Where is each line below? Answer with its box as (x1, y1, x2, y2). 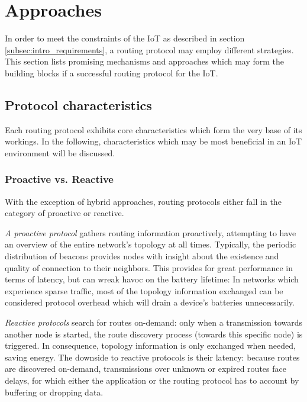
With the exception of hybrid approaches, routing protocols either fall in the (5, 195, 282, 207)
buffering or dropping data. (5, 385, 104, 398)
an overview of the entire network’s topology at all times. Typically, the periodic (5, 238, 296, 250)
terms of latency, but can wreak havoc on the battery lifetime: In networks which (5, 273, 299, 285)
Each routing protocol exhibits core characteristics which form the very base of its (5, 123, 302, 136)
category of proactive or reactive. (5, 207, 124, 219)
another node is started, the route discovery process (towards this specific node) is (5, 327, 303, 340)
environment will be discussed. (5, 146, 115, 159)
